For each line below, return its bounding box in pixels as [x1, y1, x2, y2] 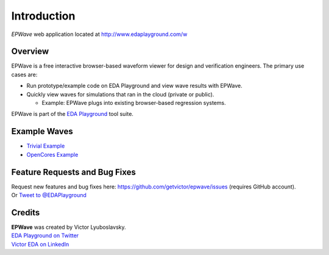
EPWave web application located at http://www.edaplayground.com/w [11, 31, 188, 38]
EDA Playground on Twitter [11, 232, 79, 239]
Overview [11, 46, 49, 57]
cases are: [11, 71, 38, 78]
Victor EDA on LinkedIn [11, 240, 69, 248]
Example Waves [11, 126, 73, 137]
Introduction [11, 9, 76, 23]
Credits [11, 207, 40, 218]
